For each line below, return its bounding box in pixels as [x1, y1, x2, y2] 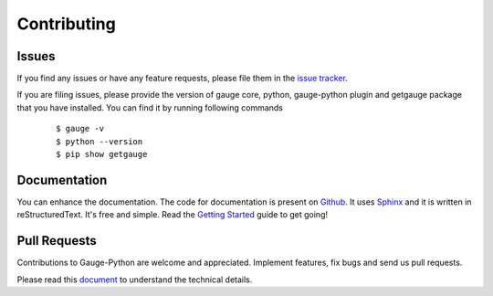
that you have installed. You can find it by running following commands [16, 101, 283, 113]
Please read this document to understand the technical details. [16, 274, 253, 285]
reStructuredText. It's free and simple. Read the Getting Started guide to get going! [16, 209, 329, 220]
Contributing [16, 14, 116, 34]
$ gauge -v [56, 123, 105, 134]
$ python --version [56, 136, 143, 146]
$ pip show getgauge [56, 149, 148, 160]
